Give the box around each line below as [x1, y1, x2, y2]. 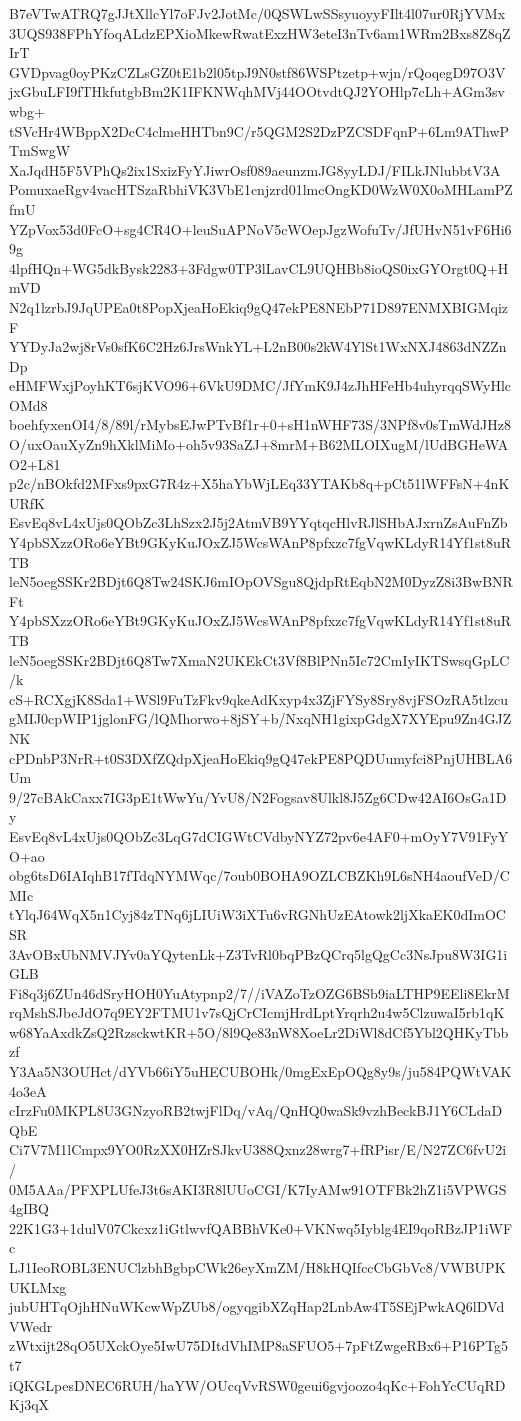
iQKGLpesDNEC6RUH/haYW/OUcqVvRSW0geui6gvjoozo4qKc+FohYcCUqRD [9, 1374, 506, 1395]
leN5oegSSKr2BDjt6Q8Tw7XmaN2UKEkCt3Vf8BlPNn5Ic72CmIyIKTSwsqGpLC [9, 649, 510, 670]
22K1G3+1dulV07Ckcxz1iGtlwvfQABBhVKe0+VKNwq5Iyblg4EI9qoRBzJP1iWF [9, 1217, 513, 1238]
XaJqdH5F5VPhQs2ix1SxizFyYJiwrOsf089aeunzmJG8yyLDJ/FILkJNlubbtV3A [9, 159, 501, 180]
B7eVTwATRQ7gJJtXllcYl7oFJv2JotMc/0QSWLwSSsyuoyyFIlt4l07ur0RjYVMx [9, 3, 506, 23]
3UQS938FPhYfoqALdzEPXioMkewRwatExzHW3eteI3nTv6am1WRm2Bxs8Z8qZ [9, 22, 511, 43]
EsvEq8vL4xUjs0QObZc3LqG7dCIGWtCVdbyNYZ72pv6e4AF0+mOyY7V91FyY [9, 825, 509, 846]
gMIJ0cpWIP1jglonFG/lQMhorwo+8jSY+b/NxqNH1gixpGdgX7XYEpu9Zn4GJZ [9, 708, 512, 729]
